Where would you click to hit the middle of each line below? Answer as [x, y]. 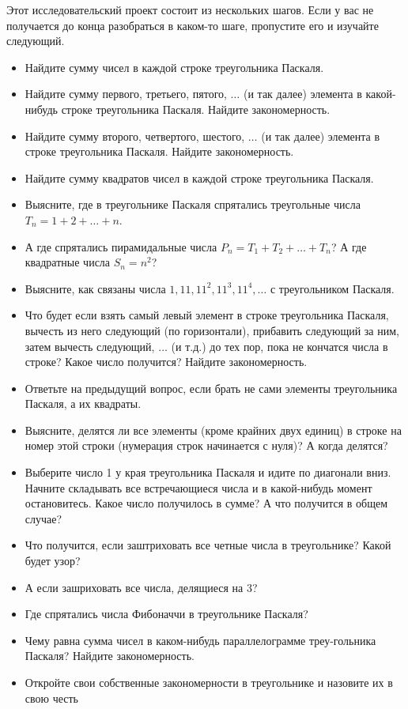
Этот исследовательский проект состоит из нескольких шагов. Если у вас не [190, 9]
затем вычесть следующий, [90, 346]
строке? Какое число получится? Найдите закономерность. [166, 362]
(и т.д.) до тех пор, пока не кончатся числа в [280, 346]
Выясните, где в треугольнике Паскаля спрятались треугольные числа [193, 204]
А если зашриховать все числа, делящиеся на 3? [141, 587]
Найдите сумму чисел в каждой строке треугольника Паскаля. [174, 67]
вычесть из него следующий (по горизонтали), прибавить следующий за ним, [212, 330]
